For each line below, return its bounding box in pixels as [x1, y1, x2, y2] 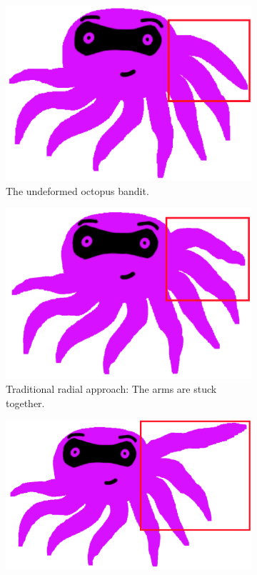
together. [6, 395, 45, 410]
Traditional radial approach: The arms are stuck [6, 381, 217, 396]
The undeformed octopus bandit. [6, 183, 149, 198]
